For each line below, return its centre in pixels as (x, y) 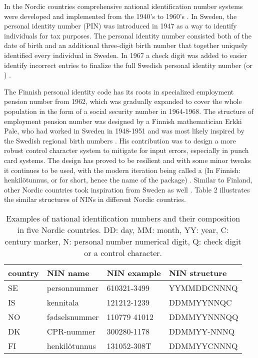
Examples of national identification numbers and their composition (123, 218)
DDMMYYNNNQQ (203, 316)
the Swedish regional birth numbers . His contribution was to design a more (120, 140)
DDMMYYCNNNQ (203, 345)
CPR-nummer (71, 331)
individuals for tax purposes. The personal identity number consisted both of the (128, 35)
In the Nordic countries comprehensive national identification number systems (123, 6)
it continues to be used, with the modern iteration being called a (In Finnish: (122, 170)
